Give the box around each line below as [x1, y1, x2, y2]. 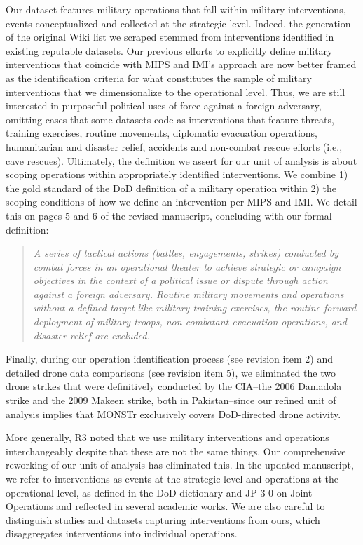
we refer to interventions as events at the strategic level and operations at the [6, 471, 338, 485]
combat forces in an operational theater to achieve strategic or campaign [33, 259, 341, 274]
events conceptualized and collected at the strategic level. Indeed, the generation [6, 15, 351, 30]
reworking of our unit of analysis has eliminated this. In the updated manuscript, [6, 457, 354, 472]
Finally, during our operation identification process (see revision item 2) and [6, 351, 334, 366]
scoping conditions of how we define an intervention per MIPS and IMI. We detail [6, 194, 357, 209]
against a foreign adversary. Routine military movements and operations [33, 286, 344, 301]
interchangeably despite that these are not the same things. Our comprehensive [6, 443, 346, 458]
